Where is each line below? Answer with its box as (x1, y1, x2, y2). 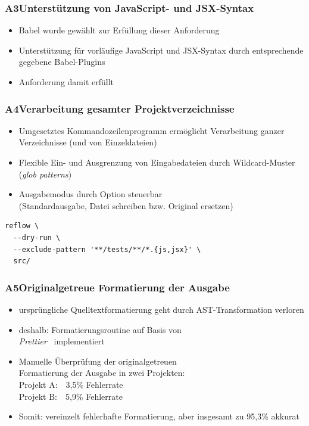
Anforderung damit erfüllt (18, 76, 114, 88)
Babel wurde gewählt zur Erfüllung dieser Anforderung (18, 24, 220, 36)
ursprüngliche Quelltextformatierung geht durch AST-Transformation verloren (18, 303, 304, 315)
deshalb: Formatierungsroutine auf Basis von (18, 323, 182, 335)
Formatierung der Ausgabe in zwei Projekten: (18, 366, 185, 379)
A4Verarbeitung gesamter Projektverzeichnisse (5, 101, 235, 116)
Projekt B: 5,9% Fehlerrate (18, 390, 123, 402)
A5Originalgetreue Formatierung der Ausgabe (5, 279, 230, 294)
